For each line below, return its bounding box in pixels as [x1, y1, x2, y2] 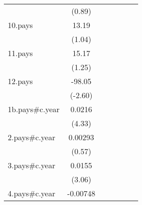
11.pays [8, 47, 33, 59]
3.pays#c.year [8, 160, 55, 171]
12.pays [8, 75, 33, 87]
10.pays [8, 19, 33, 30]
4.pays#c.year [8, 188, 55, 199]
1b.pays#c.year [8, 103, 60, 115]
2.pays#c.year [8, 132, 55, 143]
